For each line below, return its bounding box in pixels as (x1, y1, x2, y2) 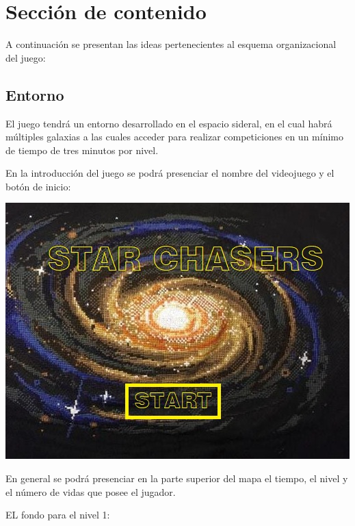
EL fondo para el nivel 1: (5, 508, 110, 522)
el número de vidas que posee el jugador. (5, 484, 176, 499)
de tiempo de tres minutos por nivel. (5, 142, 159, 157)
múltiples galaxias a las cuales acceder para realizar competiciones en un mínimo (5, 129, 343, 144)
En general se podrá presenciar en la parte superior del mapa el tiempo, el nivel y (5, 471, 348, 486)
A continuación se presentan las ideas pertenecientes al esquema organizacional (5, 37, 337, 51)
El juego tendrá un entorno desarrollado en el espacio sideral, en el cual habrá (5, 116, 332, 130)
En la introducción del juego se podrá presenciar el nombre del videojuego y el (5, 166, 334, 180)
